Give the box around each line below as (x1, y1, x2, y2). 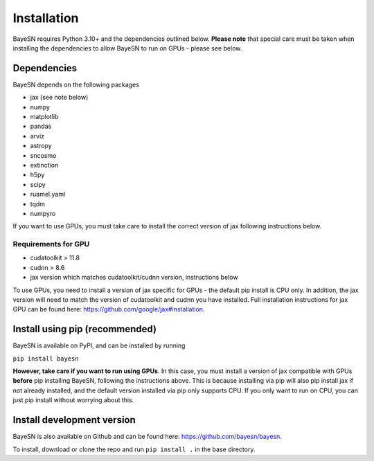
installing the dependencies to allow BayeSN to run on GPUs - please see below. (12, 44, 242, 52)
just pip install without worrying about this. (12, 396, 134, 404)
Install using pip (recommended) (12, 323, 157, 335)
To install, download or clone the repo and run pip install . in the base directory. (12, 445, 256, 453)
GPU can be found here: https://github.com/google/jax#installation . (12, 305, 205, 314)
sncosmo (30, 151, 57, 159)
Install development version (12, 414, 136, 426)
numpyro (30, 209, 56, 217)
